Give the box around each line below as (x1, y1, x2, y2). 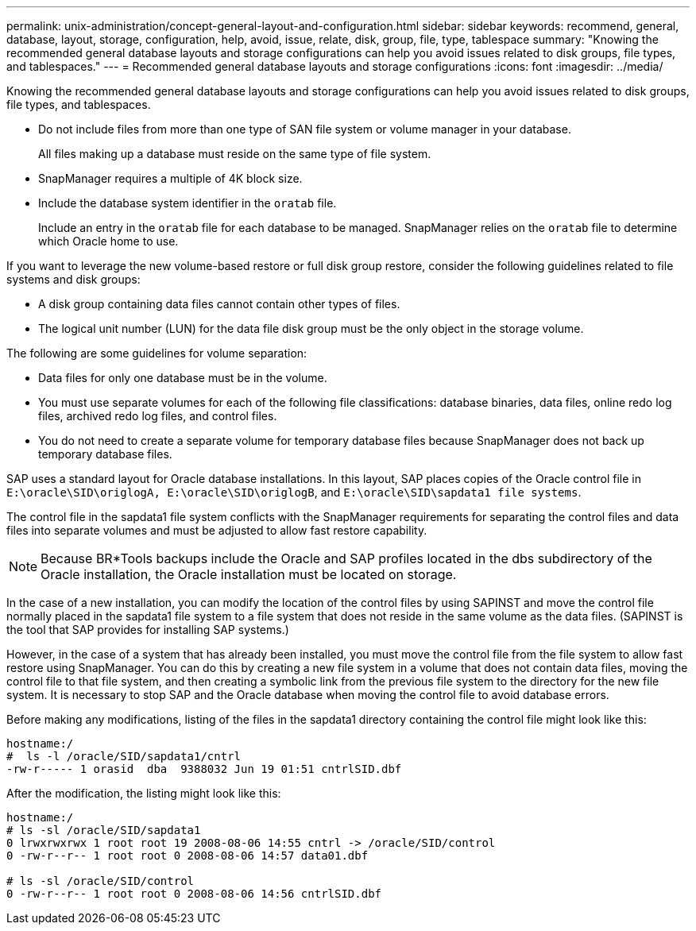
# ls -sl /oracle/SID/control (6, 875, 195, 887)
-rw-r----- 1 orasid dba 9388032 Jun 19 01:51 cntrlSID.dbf (6, 763, 402, 775)
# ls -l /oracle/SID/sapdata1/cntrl (6, 750, 242, 763)
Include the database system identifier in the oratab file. (38, 196, 337, 210)
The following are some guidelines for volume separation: (6, 346, 307, 360)
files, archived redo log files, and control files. (38, 409, 277, 423)
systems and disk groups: (6, 272, 141, 286)
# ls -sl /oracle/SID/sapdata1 (6, 824, 201, 836)
